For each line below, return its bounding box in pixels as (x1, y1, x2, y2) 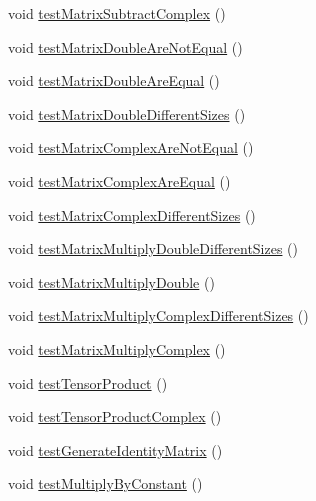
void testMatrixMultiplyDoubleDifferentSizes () (8, 238, 299, 259)
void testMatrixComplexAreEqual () (8, 170, 231, 191)
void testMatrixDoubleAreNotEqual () (8, 36, 243, 57)
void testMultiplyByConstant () (8, 473, 203, 494)
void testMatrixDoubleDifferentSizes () (8, 103, 246, 124)
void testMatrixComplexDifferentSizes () (8, 204, 256, 225)
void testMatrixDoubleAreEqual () (8, 70, 220, 91)
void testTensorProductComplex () (8, 406, 222, 427)
